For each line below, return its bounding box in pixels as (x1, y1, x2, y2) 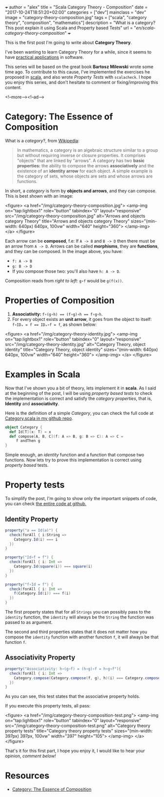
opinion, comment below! (5, 753, 56, 759)
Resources (5, 770, 50, 781)
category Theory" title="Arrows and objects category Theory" (5, 218, 130, 224)
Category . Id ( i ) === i (14, 537, 58, 542)
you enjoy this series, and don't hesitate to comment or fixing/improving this (5, 79, 159, 85)
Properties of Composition (5, 295, 115, 306)
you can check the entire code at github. (5, 501, 87, 507)
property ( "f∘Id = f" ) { (5, 582, 54, 587)
